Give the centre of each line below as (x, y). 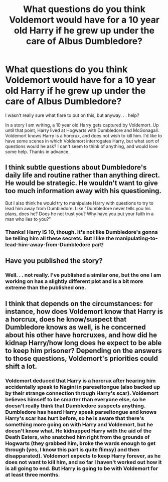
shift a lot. (21, 366)
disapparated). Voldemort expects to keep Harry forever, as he (83, 456)
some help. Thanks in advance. (38, 151)
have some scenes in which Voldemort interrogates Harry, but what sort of (82, 141)
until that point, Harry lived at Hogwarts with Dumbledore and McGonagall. (82, 130)
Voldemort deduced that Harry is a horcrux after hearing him (80, 381)
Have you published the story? (54, 261)
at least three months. (33, 475)
